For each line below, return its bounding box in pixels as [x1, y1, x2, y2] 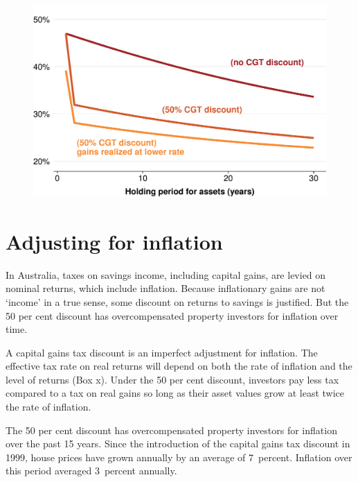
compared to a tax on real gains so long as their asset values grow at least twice [6, 386, 345, 400]
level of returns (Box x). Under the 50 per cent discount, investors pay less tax [6, 372, 339, 386]
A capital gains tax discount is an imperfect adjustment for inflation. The [6, 345, 318, 359]
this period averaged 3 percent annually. [6, 463, 177, 478]
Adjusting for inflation [6, 227, 223, 255]
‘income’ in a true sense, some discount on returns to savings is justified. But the [6, 294, 349, 309]
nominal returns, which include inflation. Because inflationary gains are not [6, 281, 325, 295]
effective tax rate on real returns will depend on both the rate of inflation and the [6, 359, 352, 373]
